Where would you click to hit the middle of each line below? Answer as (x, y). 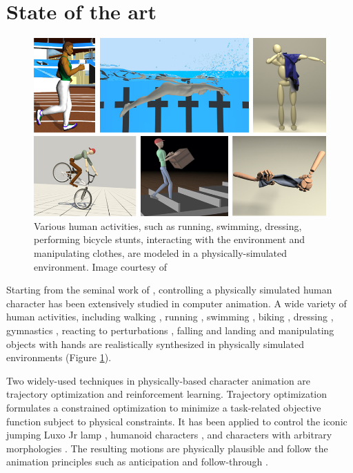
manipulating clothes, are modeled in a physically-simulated (161, 253)
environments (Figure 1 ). (59, 357)
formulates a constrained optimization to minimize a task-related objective (164, 407)
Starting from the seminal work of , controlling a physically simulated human (169, 290)
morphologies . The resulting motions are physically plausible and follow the (167, 448)
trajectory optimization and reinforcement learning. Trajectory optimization (167, 394)
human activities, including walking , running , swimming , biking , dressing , (170, 317)
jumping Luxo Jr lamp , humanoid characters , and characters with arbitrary (169, 435)
